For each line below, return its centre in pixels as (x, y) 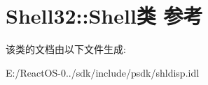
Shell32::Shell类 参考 (104, 16)
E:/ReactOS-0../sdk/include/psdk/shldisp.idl (103, 72)
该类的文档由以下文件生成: (66, 49)
